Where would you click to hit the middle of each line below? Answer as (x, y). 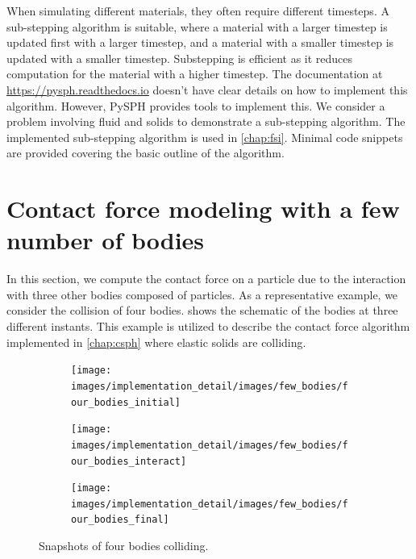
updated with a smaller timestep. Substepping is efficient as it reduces (180, 58)
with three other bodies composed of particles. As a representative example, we (202, 294)
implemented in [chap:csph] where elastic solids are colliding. (156, 342)
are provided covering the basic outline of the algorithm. (146, 153)
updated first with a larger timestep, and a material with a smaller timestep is (200, 42)
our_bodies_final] (120, 520)
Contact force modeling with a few (203, 209)
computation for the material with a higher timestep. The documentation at (195, 74)
